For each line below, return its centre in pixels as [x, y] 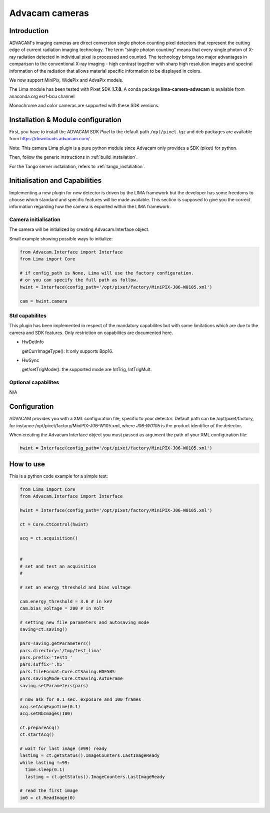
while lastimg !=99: [45, 762]
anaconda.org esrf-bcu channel [42, 96]
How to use [27, 464]
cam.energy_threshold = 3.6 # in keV [66, 601]
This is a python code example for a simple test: [59, 476]
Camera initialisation [35, 219]
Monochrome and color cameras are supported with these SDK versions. [84, 106]
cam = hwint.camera [43, 301]
